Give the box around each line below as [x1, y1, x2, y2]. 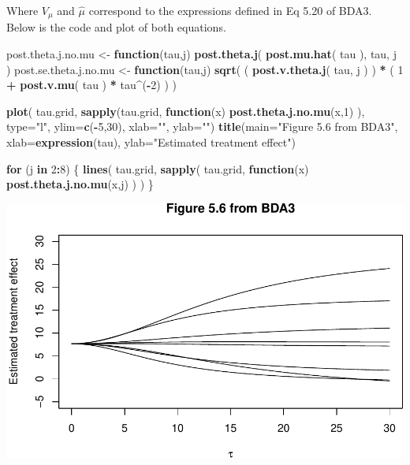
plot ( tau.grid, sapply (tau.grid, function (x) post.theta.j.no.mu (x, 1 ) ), [6, 102, 365, 119]
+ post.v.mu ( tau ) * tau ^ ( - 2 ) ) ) [6, 76, 177, 93]
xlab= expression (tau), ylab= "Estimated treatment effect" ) [6, 134, 296, 151]
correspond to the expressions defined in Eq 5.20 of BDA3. [88, 2, 372, 18]
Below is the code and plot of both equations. [6, 19, 226, 35]
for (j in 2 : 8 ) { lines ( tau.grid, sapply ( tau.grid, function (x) [6, 160, 309, 177]
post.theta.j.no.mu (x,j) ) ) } [6, 176, 154, 192]
